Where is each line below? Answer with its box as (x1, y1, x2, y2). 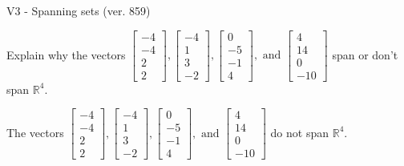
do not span (270, 123, 329, 140)
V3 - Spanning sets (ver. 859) (6, 2, 151, 18)
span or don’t (332, 46, 398, 63)
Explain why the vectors (6, 46, 126, 63)
